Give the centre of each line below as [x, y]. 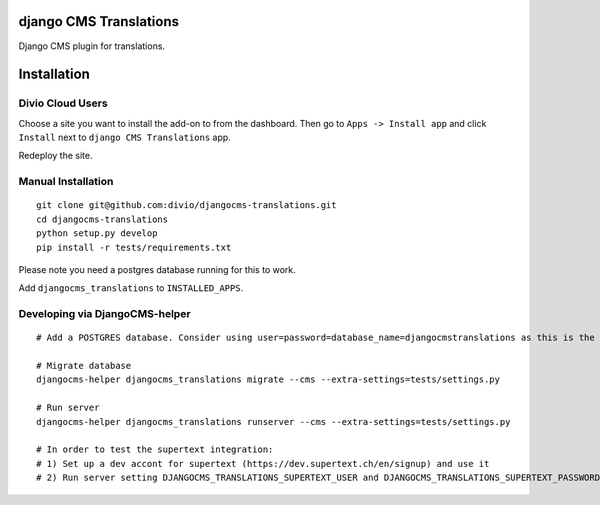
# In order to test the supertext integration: [155, 449]
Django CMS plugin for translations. [91, 46]
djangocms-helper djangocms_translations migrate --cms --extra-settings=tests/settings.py [268, 379]
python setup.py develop [97, 233]
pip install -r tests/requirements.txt [134, 247]
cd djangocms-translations [102, 219]
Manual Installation [66, 182]
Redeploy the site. [55, 156]
